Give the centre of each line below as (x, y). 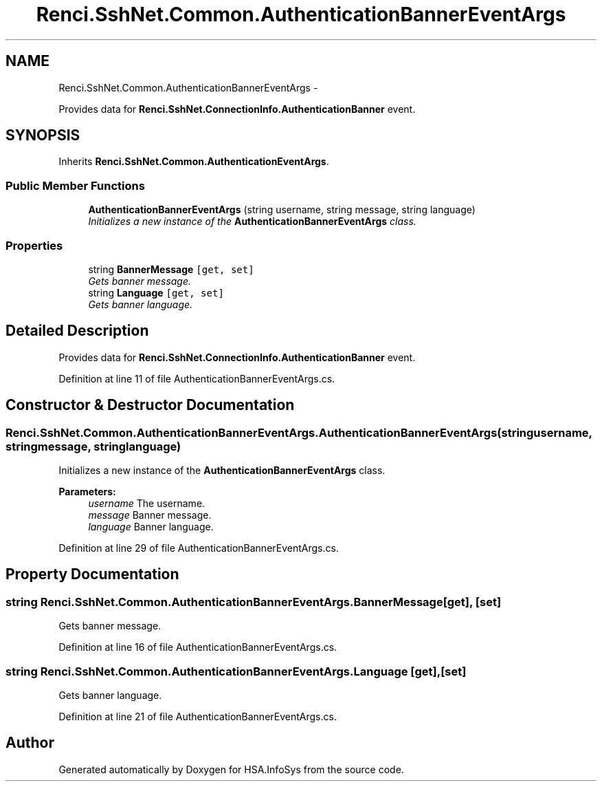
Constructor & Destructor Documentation (150, 405)
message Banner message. (150, 515)
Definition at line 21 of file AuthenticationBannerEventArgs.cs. (198, 716)
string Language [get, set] (156, 292)
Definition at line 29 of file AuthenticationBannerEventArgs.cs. (199, 548)
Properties (34, 245)
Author (30, 743)
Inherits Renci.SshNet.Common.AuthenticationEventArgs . (194, 162)
